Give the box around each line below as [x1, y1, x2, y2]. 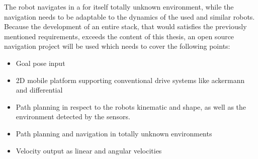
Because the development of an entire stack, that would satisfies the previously [4, 21, 247, 32]
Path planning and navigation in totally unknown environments [16, 128, 212, 138]
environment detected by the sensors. [16, 111, 130, 122]
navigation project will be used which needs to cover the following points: [4, 41, 230, 51]
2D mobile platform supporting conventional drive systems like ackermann [16, 74, 245, 85]
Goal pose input [16, 57, 65, 68]
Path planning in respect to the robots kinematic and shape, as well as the [16, 101, 246, 112]
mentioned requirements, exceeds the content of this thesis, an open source [4, 31, 234, 41]
